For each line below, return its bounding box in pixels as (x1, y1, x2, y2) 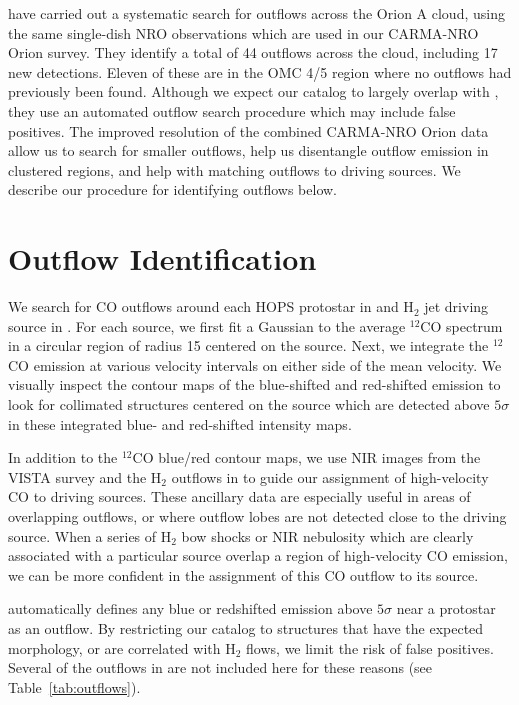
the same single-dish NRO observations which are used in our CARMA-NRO (8, 22, 479, 43)
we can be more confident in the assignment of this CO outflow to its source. (8, 564, 479, 585)
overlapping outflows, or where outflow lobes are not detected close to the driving (8, 506, 507, 526)
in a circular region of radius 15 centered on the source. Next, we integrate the (8, 335, 489, 356)
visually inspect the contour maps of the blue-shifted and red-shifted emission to (8, 374, 501, 395)
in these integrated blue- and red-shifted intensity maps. (8, 413, 352, 434)
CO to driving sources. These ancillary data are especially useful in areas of (8, 486, 471, 507)
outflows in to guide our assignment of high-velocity (171, 466, 489, 487)
